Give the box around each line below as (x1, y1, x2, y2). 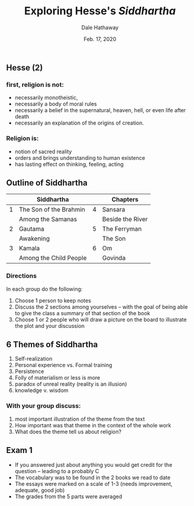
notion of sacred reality (14, 148, 73, 155)
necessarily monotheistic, (14, 94, 79, 101)
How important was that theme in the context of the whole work (14, 421, 171, 429)
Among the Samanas (18, 215, 77, 223)
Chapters (111, 195, 139, 204)
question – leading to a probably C (14, 467, 99, 474)
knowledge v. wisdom (14, 387, 68, 394)
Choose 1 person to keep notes (14, 297, 91, 304)
